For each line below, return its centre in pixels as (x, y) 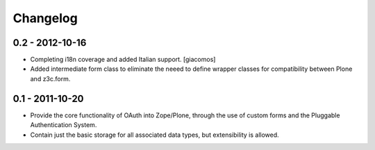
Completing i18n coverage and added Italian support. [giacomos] (123, 60)
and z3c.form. (50, 78)
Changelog (45, 18)
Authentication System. (64, 125)
